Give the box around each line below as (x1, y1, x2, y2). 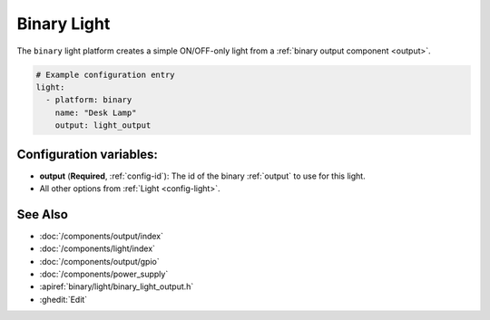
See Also (16, 207, 68, 222)
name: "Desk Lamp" (54, 107, 137, 118)
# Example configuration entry (35, 69, 176, 80)
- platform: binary (45, 95, 132, 105)
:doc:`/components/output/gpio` (39, 256, 160, 267)
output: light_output (54, 121, 152, 131)
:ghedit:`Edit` (39, 294, 88, 305)
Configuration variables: (16, 146, 159, 162)
